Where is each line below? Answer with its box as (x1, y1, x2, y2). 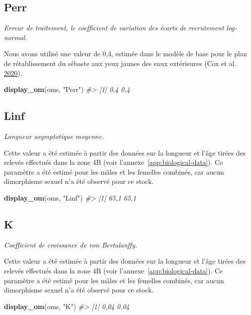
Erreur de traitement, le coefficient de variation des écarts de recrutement (4, 22, 224, 33)
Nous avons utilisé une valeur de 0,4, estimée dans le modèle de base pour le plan (4, 48, 247, 59)
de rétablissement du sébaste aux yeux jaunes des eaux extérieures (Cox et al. (4, 58, 236, 68)
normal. (4, 32, 27, 42)
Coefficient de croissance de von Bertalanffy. (4, 239, 137, 249)
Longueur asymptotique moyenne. (4, 131, 104, 141)
